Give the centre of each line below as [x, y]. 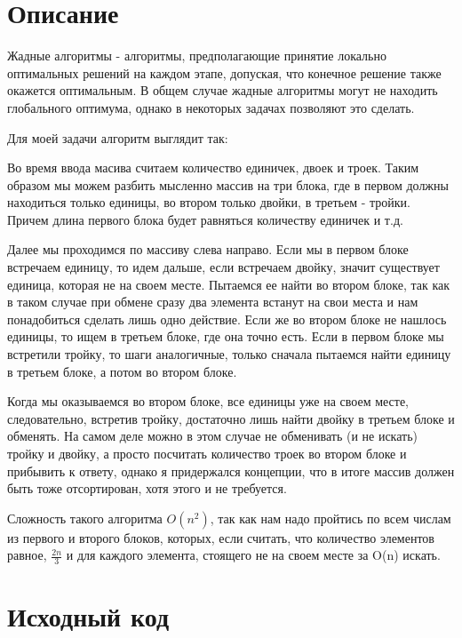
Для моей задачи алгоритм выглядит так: [118, 137]
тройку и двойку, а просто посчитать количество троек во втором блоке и [207, 453]
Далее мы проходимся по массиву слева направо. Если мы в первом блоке [208, 249]
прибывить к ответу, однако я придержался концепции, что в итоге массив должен [231, 471]
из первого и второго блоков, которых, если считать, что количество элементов [221, 537]
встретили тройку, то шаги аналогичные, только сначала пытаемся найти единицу [229, 354]
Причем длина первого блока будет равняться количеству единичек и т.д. [205, 219]
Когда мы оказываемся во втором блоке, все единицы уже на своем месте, [208, 401]
